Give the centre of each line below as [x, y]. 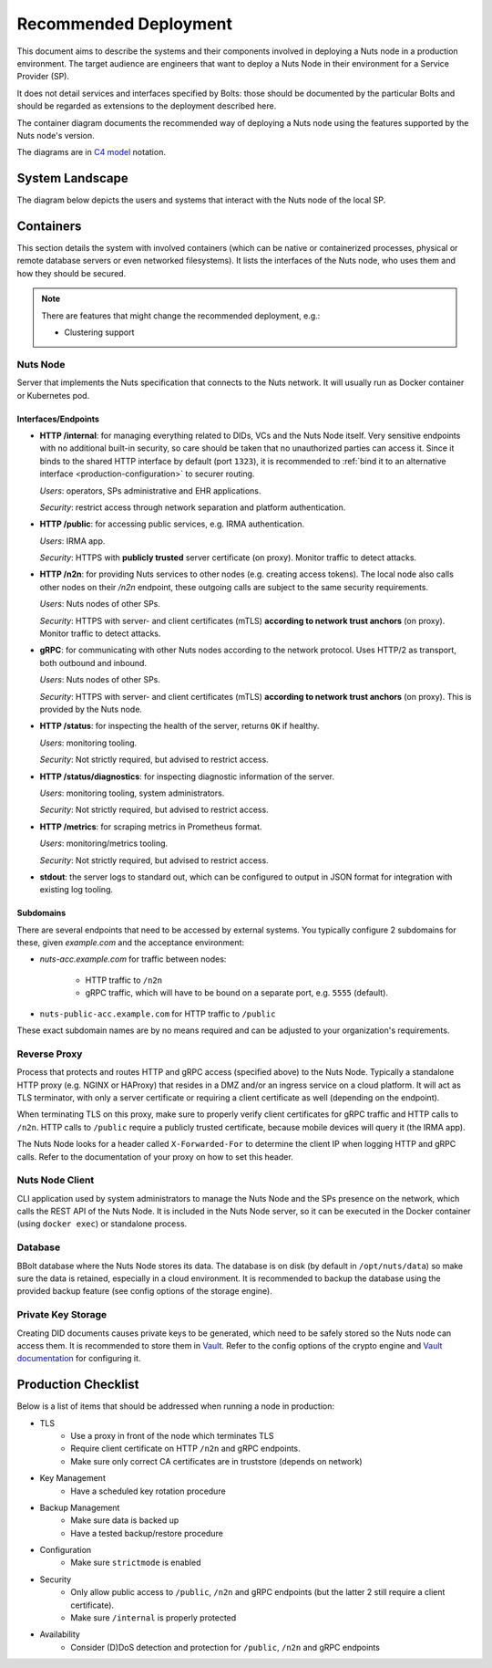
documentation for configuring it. [79, 1359]
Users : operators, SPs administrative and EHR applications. [150, 490]
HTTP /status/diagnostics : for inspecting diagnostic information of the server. [187, 777]
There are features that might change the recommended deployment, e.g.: [181, 316]
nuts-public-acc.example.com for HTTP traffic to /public [158, 1014]
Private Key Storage [62, 1315]
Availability [60, 1634]
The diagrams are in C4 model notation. [91, 152]
